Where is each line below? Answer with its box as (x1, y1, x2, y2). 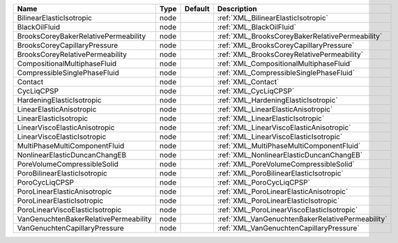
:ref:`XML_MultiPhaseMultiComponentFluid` (217, 141, 361, 150)
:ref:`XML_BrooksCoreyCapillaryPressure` (217, 40, 355, 50)
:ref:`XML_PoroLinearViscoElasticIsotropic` (217, 205, 358, 214)
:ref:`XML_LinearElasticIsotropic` (217, 113, 325, 123)
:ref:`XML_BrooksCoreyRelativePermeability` (217, 49, 364, 59)
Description (217, 4, 257, 13)
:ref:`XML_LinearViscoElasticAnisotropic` (217, 123, 351, 132)
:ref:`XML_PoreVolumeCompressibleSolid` (217, 159, 355, 168)
